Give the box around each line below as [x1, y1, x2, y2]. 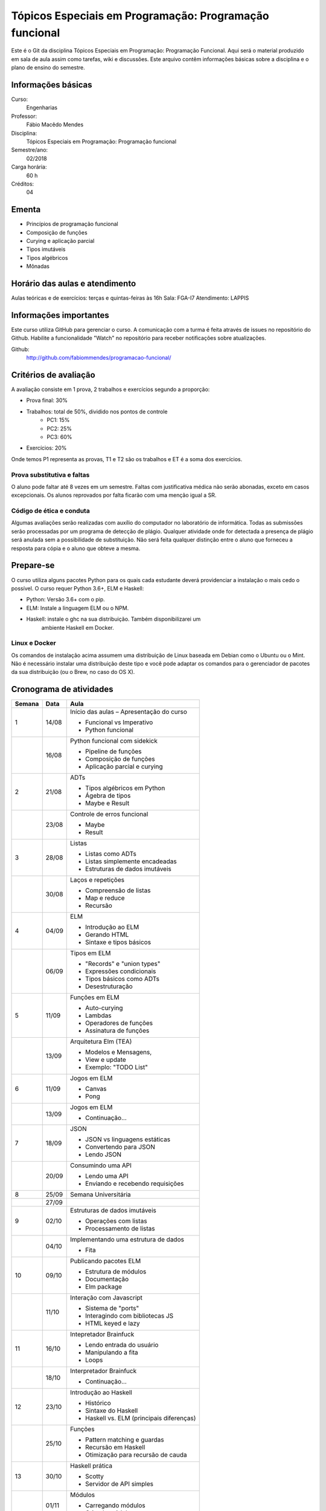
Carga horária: [11, 163, 48, 170]
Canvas [85, 1085, 107, 1093]
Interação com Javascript [70, 1293, 143, 1302]
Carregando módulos [85, 1501, 145, 1510]
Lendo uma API [85, 1172, 129, 1180]
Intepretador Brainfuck [70, 1330, 135, 1339]
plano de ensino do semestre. [11, 64, 86, 71]
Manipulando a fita [85, 1348, 138, 1357]
